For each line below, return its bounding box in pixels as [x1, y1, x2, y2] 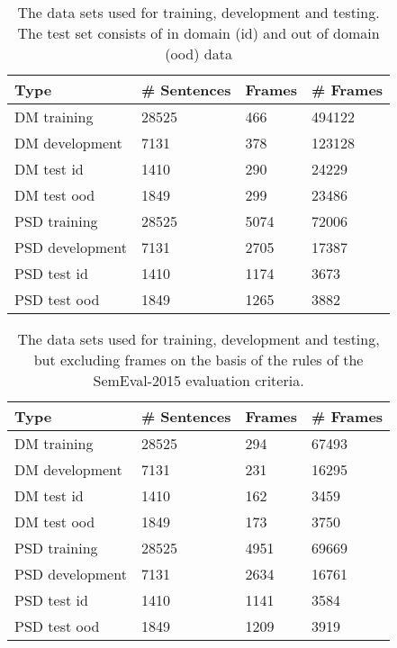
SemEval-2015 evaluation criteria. [93, 370, 304, 391]
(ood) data [165, 43, 232, 64]
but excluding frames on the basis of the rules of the [33, 349, 364, 370]
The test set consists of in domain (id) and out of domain [17, 22, 380, 43]
